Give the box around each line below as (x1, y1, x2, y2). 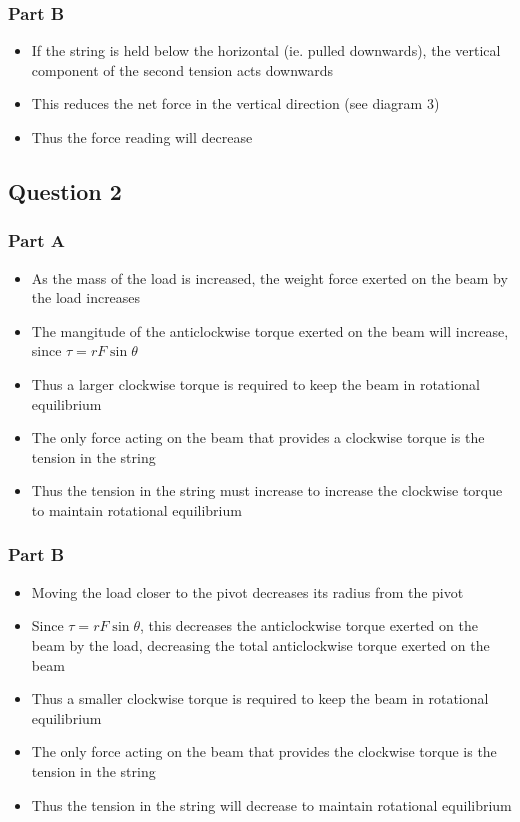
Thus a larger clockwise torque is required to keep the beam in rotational (31, 373, 480, 394)
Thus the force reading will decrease (31, 127, 253, 147)
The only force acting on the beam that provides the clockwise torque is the (31, 741, 497, 762)
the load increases (31, 287, 141, 308)
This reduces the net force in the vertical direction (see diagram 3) (31, 93, 440, 114)
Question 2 (8, 175, 122, 206)
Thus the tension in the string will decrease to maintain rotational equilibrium (31, 794, 512, 815)
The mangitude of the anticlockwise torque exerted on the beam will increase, (31, 320, 509, 341)
